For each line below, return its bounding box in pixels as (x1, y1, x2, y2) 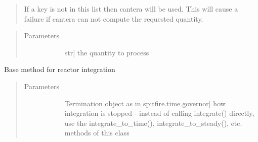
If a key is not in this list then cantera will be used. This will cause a (24, 4, 238, 14)
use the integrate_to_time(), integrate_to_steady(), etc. (64, 117, 242, 128)
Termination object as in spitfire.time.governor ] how (64, 98, 226, 108)
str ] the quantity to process (64, 47, 149, 57)
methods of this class (64, 127, 130, 138)
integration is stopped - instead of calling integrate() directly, (64, 108, 254, 118)
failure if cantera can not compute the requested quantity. (24, 13, 203, 24)
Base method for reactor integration (4, 64, 115, 75)
